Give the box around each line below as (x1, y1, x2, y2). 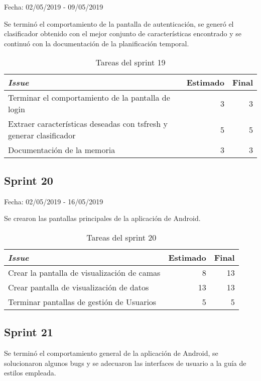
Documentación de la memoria (8, 144, 115, 156)
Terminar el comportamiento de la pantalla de (8, 92, 170, 104)
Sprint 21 (4, 324, 53, 340)
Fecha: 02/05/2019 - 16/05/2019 (4, 196, 103, 206)
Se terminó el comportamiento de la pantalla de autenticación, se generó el (4, 18, 234, 29)
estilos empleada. (4, 367, 56, 378)
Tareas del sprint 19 (95, 56, 166, 68)
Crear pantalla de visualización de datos (8, 281, 149, 293)
